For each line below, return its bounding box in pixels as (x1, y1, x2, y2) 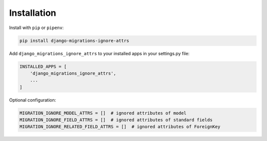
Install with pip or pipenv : (9, 25, 64, 31)
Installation (9, 7, 56, 18)
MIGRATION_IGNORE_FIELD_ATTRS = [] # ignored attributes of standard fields (19, 117, 213, 123)
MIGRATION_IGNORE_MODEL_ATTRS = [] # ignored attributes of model (19, 110, 187, 116)
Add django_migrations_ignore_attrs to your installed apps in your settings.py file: (9, 50, 190, 56)
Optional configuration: (9, 97, 56, 103)
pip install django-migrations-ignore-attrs (19, 37, 130, 43)
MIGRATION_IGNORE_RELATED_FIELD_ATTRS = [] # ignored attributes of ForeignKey (19, 124, 221, 130)
